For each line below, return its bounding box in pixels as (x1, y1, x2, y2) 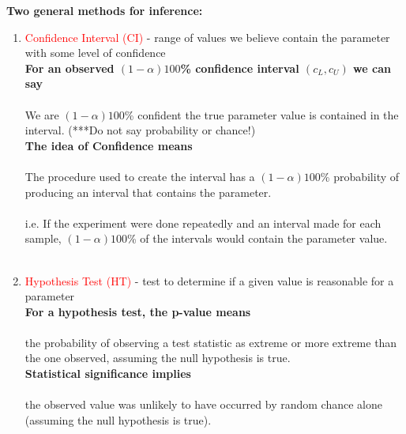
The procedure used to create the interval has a (24, 168, 255, 184)
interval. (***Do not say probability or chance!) (24, 122, 256, 138)
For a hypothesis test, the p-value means (24, 303, 251, 319)
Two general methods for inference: (6, 2, 203, 18)
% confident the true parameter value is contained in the (124, 106, 399, 123)
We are (24, 106, 59, 123)
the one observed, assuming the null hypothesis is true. (24, 349, 291, 366)
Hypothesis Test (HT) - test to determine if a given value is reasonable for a (24, 272, 394, 289)
